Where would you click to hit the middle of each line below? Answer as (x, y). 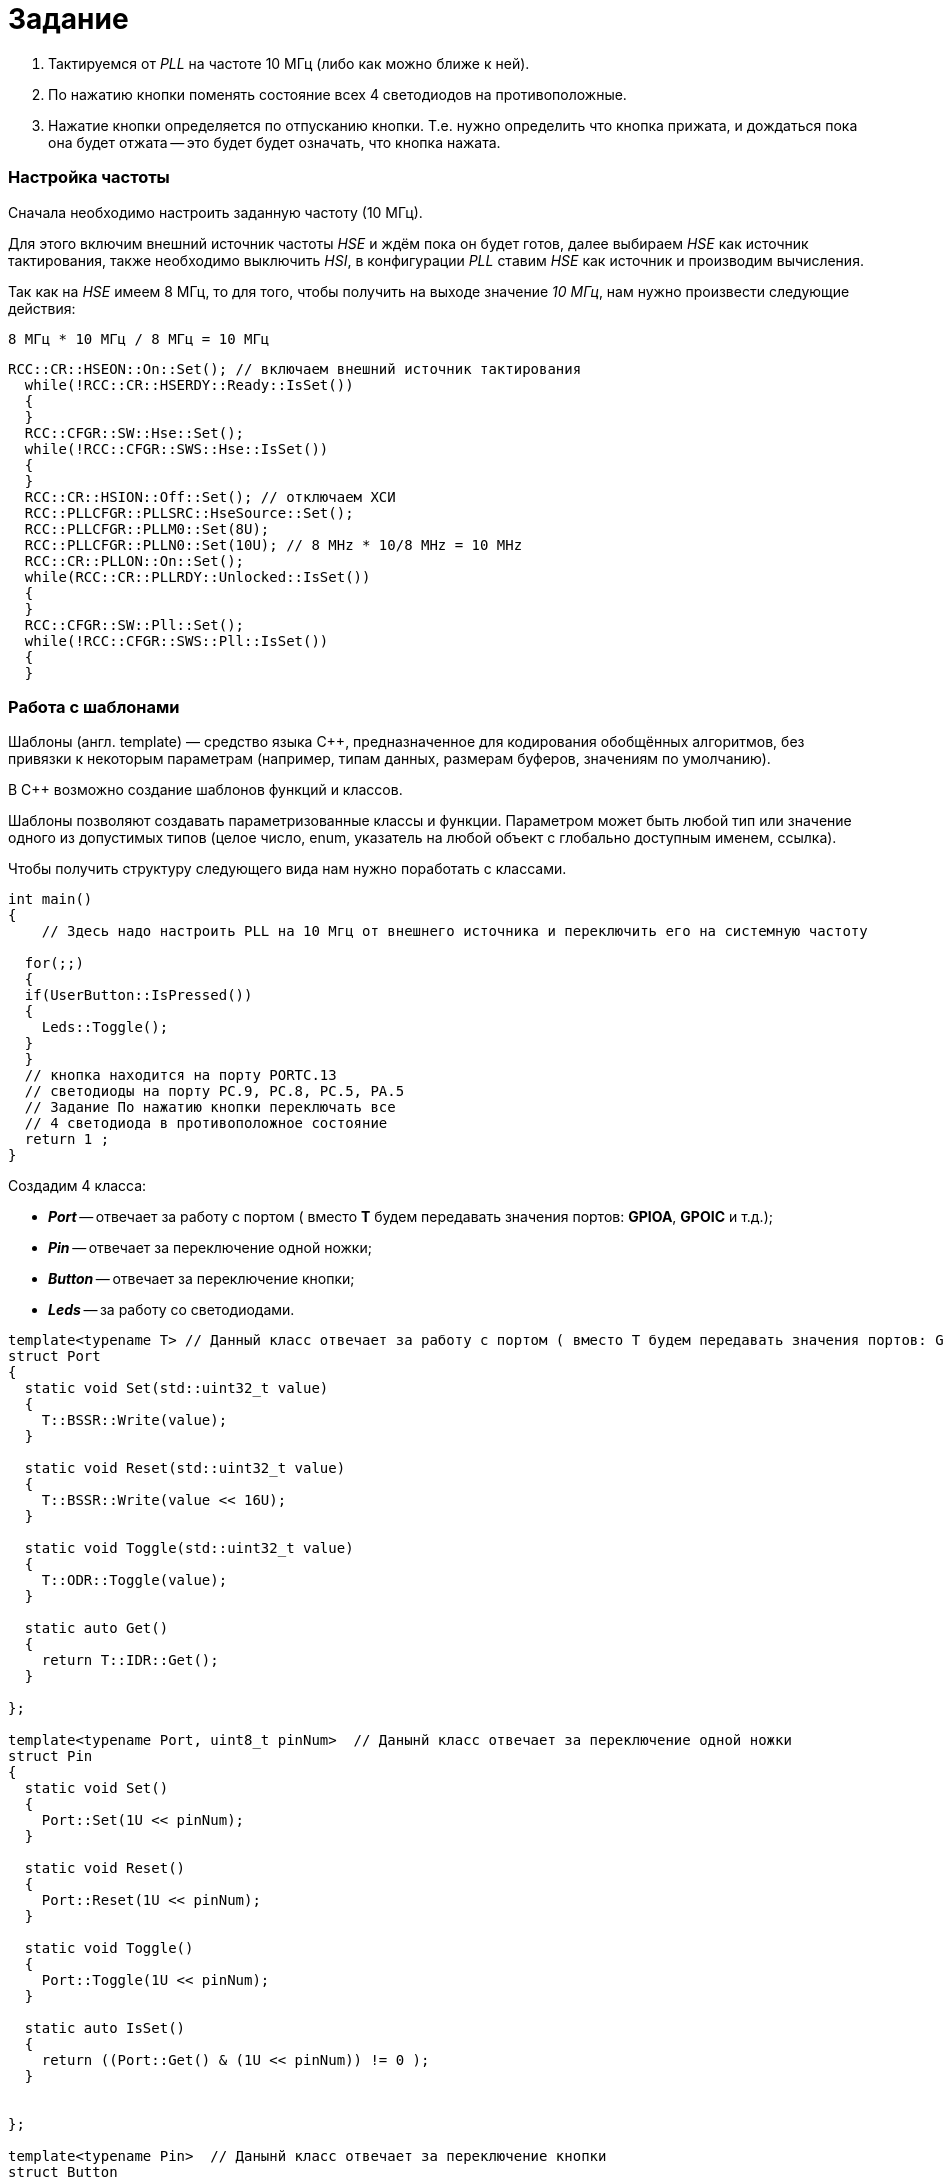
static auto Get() (96, 1628)
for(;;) (54, 963)
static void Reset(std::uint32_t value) (185, 1468)
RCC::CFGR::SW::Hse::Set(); (134, 432)
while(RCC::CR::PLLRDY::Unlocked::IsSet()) (197, 576)
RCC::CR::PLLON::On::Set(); (134, 560)
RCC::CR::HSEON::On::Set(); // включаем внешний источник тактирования (295, 368)
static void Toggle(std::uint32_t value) (189, 1548)
